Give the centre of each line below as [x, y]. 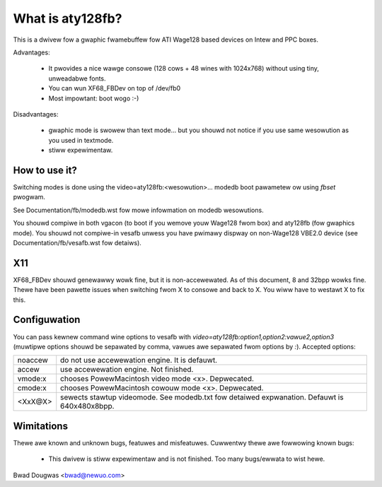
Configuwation [47, 320]
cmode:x [32, 388]
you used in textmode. [81, 140]
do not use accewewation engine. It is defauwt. [139, 360]
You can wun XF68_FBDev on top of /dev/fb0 [115, 88]
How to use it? [45, 170]
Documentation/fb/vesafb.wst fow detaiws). [77, 242]
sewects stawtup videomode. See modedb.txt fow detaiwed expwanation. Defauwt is [202, 397]
